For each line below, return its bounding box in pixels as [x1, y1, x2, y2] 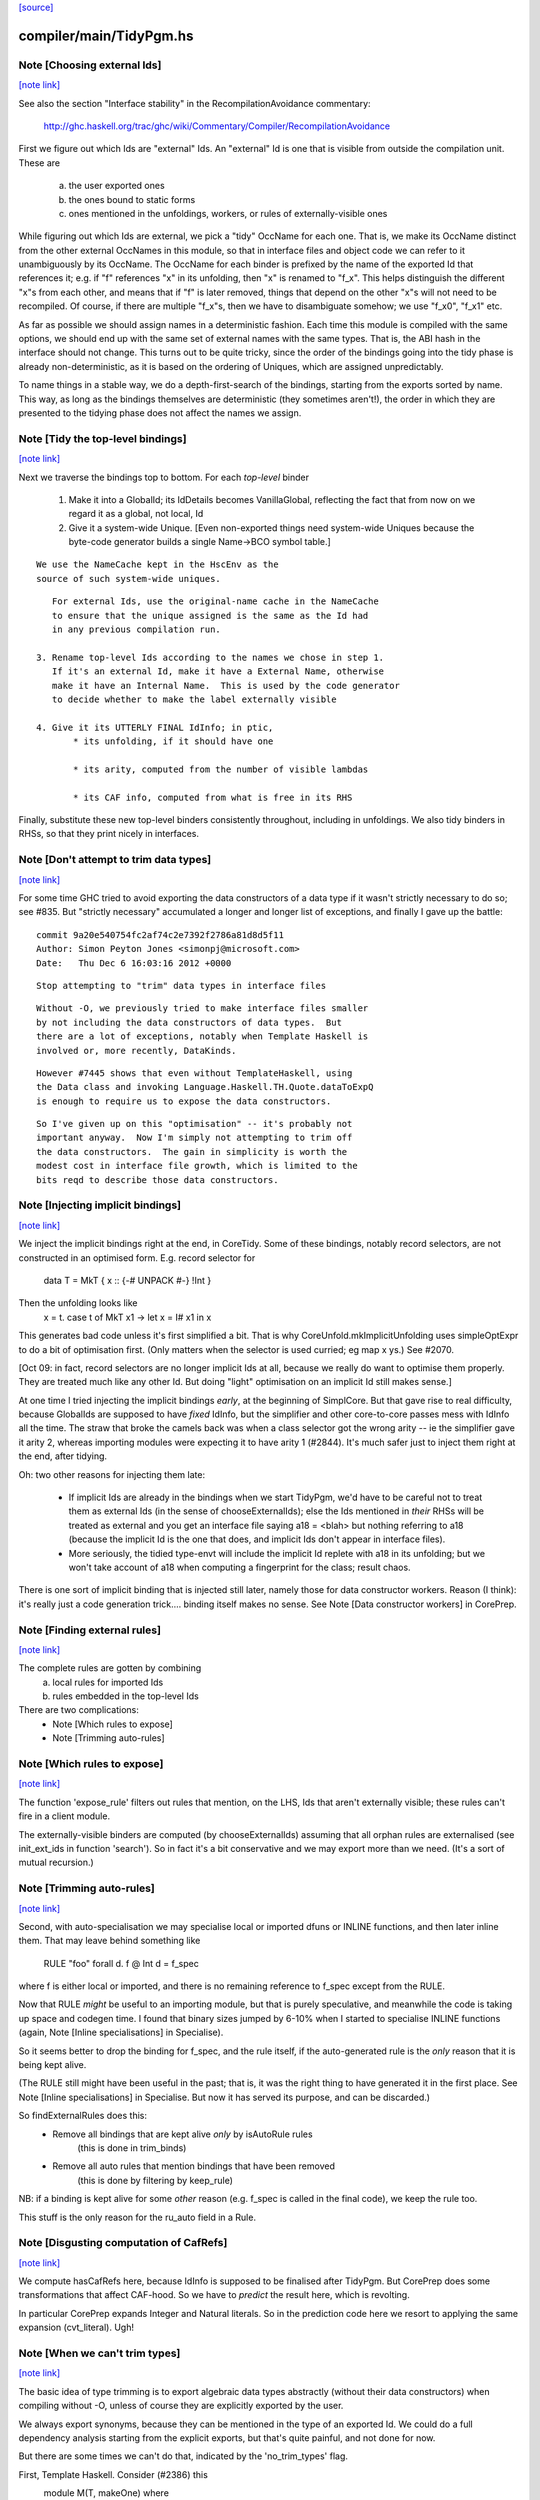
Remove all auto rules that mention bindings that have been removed [52, 2160, 335, 2172]
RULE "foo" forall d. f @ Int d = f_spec [43, 1957, 199, 1969]
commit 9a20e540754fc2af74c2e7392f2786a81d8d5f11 [36, 929, 285, 940]
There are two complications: [18, 1704, 140, 1716]
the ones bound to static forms [68, 193, 196, 205]
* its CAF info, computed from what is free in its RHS [73, 791, 353, 803]
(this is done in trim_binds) [77, 2141, 187, 2154]
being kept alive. [18, 2059, 87, 2071]
